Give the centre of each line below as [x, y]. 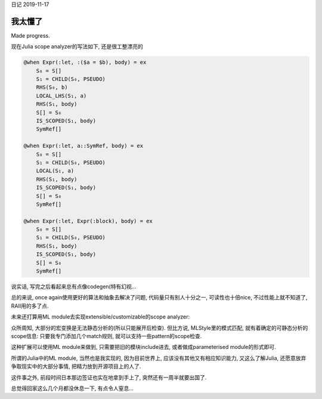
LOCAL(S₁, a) [55, 171]
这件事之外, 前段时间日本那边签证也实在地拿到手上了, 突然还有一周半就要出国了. [109, 377]
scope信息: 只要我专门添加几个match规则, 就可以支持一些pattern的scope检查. [106, 336]
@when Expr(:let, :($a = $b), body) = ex [85, 62]
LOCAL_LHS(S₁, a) [61, 96]
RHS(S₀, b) [52, 87]
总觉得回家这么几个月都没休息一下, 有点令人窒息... [72, 388]
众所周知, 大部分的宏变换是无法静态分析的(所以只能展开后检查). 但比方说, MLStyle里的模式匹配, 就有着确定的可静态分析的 [160, 327]
